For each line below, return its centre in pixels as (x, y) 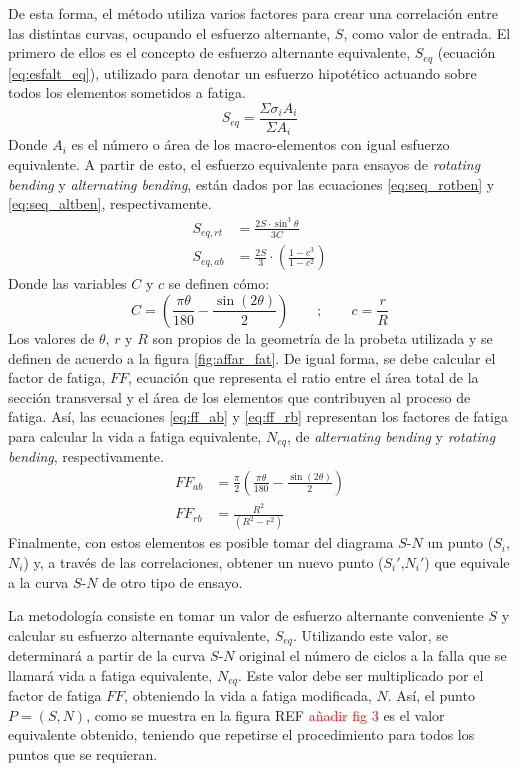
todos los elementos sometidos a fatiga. (127, 92)
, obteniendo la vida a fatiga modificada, (248, 695)
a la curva (38, 581)
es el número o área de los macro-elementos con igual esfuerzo (260, 144)
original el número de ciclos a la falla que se (373, 655)
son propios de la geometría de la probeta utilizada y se (322, 337)
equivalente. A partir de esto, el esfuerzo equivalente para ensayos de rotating (244, 163)
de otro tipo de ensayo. (172, 581)
